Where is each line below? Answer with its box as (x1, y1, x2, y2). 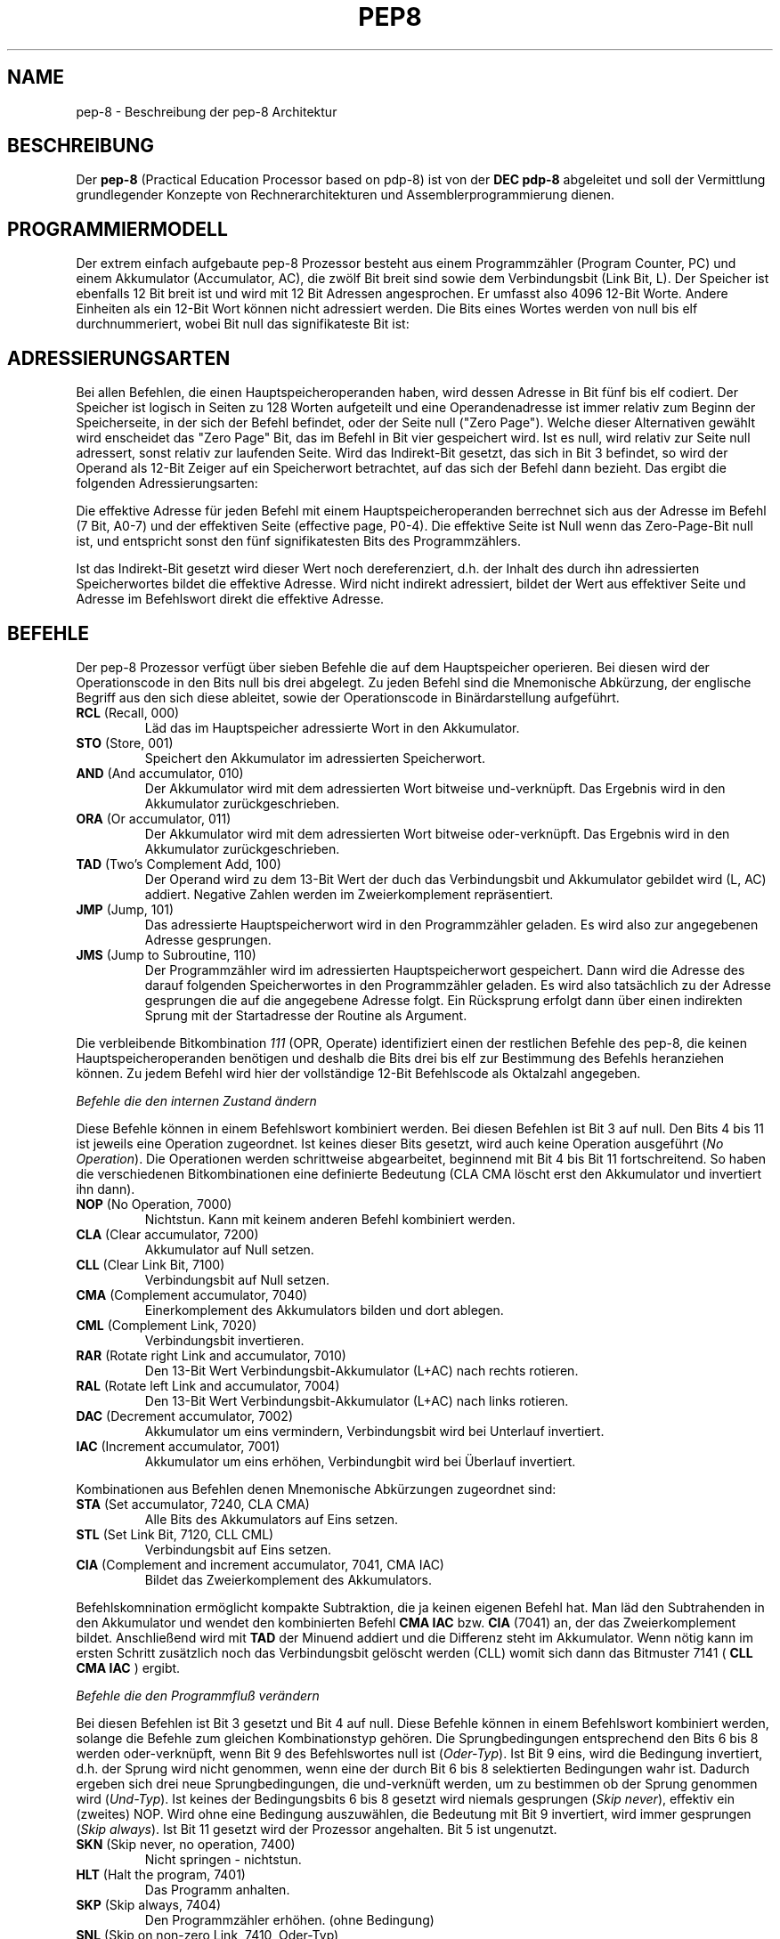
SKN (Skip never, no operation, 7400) (76, 1836, 296, 1852)
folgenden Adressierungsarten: (76, 475, 258, 491)
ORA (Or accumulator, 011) (76, 810, 232, 826)
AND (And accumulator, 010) (76, 765, 244, 781)
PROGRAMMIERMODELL (7, 217, 228, 240)
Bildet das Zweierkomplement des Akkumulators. (144, 1571, 433, 1587)
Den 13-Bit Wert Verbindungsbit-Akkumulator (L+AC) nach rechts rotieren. (144, 1362, 579, 1378)
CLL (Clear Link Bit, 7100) (76, 1256, 225, 1272)
